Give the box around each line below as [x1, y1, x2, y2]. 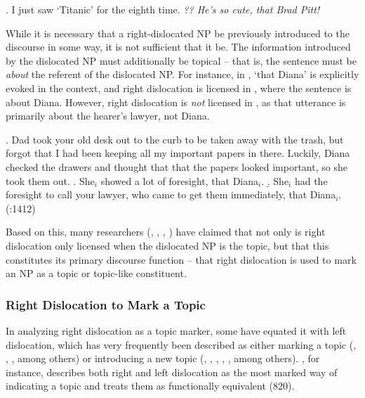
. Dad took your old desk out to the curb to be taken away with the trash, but [6, 131, 344, 146]
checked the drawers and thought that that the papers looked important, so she [6, 159, 347, 174]
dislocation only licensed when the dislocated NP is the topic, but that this [6, 238, 329, 252]
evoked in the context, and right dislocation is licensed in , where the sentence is [6, 80, 352, 95]
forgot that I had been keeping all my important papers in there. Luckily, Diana [6, 146, 350, 160]
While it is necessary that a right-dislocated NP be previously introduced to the [6, 25, 350, 40]
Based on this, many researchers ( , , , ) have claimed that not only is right [6, 224, 326, 239]
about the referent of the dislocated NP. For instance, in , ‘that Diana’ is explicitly [6, 67, 359, 82]
